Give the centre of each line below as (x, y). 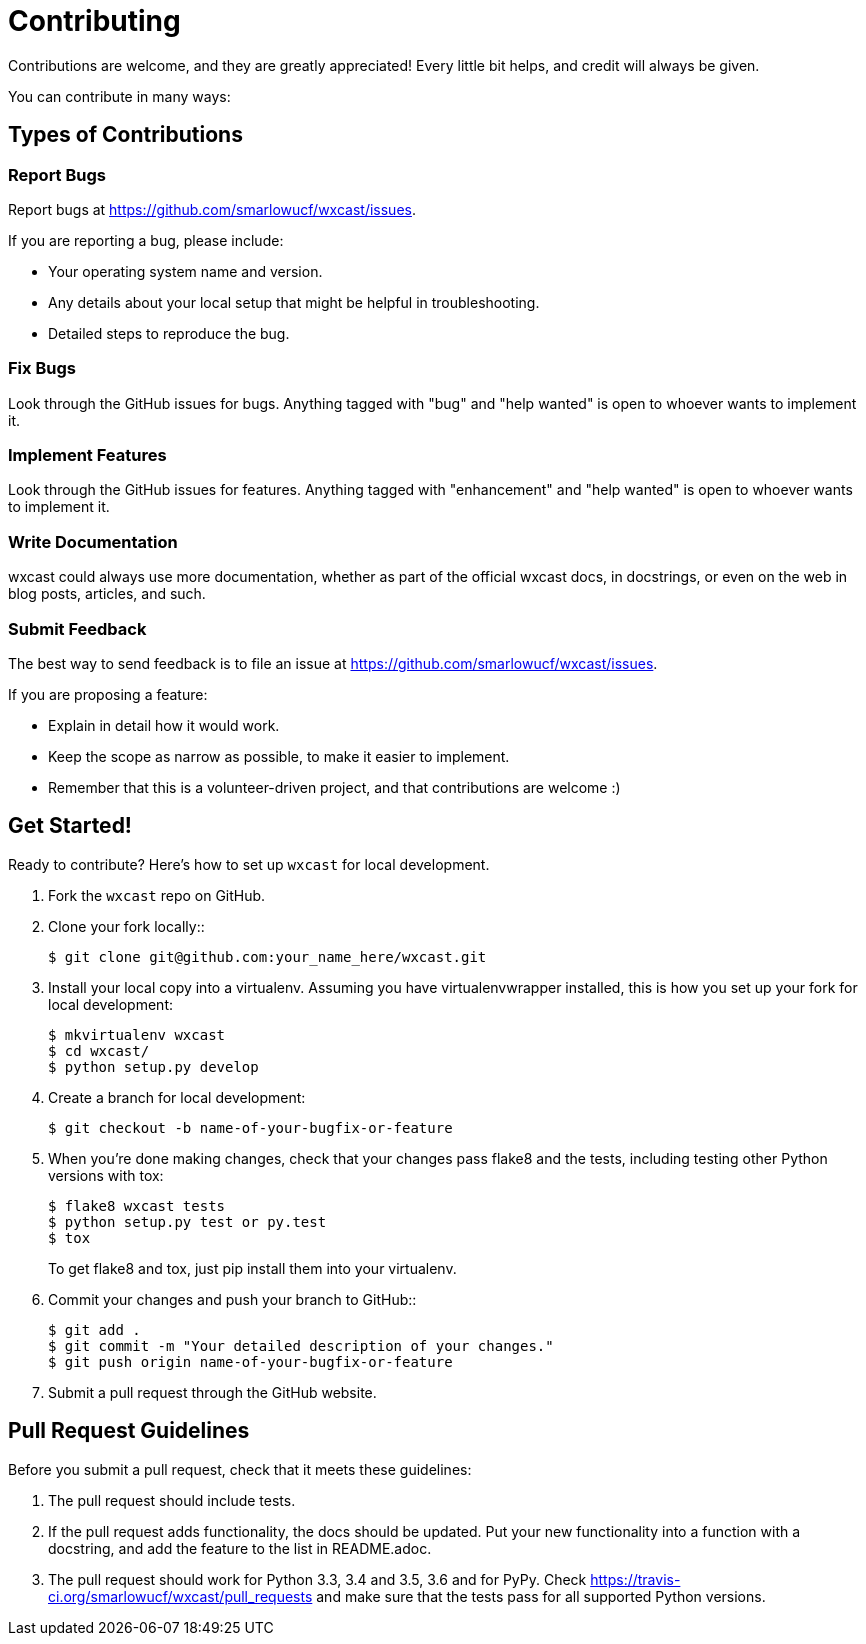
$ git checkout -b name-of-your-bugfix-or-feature (250, 1127)
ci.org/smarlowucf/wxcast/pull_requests (180, 1596)
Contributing (94, 21)
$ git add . (94, 1329)
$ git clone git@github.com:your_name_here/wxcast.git (267, 956)
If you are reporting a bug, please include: (146, 240)
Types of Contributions (125, 135)
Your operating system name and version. (185, 271)
